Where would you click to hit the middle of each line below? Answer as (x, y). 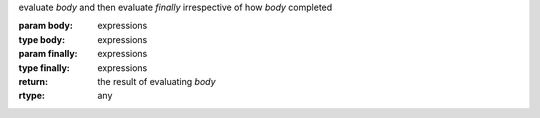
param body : (46, 26)
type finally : (44, 67)
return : (33, 81)
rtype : (31, 96)
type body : (41, 39)
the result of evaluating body (156, 81)
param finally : (48, 54)
